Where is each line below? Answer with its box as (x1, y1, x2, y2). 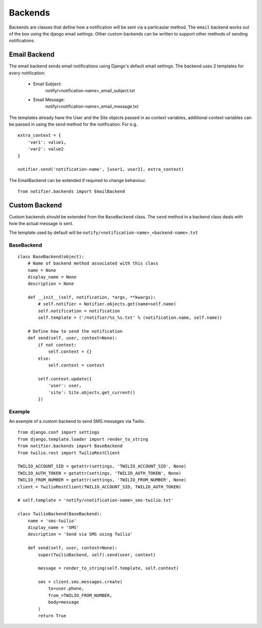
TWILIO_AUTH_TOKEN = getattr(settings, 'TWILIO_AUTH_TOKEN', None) (17, 470, 181, 476)
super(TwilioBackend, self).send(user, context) (38, 552, 156, 558)
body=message (48, 599, 80, 605)
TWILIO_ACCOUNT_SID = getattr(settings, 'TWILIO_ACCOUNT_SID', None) (17, 463, 187, 469)
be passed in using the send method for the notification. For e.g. (9, 121, 138, 127)
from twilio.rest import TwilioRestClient (17, 450, 120, 456)
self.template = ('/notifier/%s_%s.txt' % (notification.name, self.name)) (38, 315, 223, 320)
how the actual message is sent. (9, 221, 74, 227)
